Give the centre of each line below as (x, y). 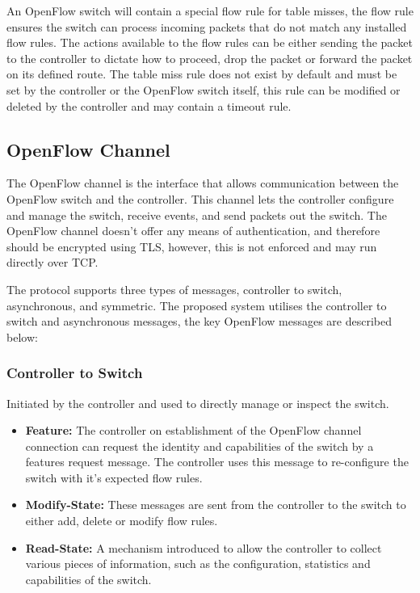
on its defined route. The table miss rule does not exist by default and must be (202, 74)
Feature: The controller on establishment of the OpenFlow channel (193, 430)
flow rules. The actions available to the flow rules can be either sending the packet (210, 42)
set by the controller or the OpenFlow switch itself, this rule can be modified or (204, 89)
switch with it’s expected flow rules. (114, 477)
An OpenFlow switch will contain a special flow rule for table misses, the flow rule (210, 11)
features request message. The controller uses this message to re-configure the (217, 462)
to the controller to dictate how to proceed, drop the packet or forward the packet (210, 58)
